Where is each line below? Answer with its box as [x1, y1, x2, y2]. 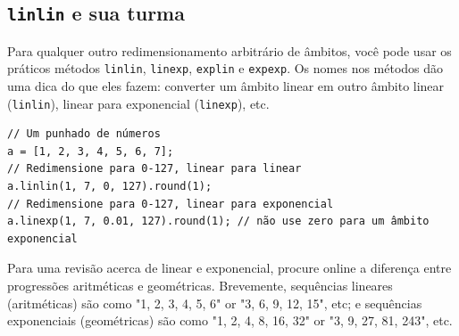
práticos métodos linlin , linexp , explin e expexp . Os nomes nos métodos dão [7, 59, 444, 78]
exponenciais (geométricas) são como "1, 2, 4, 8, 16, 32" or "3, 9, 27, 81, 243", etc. [7, 311, 453, 330]
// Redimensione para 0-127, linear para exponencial [7, 197, 334, 210]
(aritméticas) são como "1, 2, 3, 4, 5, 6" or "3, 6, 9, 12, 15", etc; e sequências [7, 293, 422, 312]
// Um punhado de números [7, 127, 161, 141]
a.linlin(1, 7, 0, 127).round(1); [7, 180, 213, 193]
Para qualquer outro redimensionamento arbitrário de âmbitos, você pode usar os [7, 41, 452, 60]
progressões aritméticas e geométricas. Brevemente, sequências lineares [7, 276, 393, 295]
